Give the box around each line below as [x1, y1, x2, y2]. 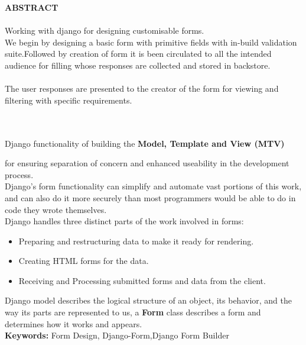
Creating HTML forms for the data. [18, 254, 149, 267]
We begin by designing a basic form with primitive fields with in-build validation [5, 36, 297, 48]
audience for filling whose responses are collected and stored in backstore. [5, 59, 271, 71]
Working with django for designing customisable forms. [5, 24, 204, 37]
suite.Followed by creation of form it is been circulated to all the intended [5, 47, 272, 60]
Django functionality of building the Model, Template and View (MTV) [5, 137, 285, 149]
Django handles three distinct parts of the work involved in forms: [5, 215, 244, 227]
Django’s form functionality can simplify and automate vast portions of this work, [5, 180, 302, 192]
